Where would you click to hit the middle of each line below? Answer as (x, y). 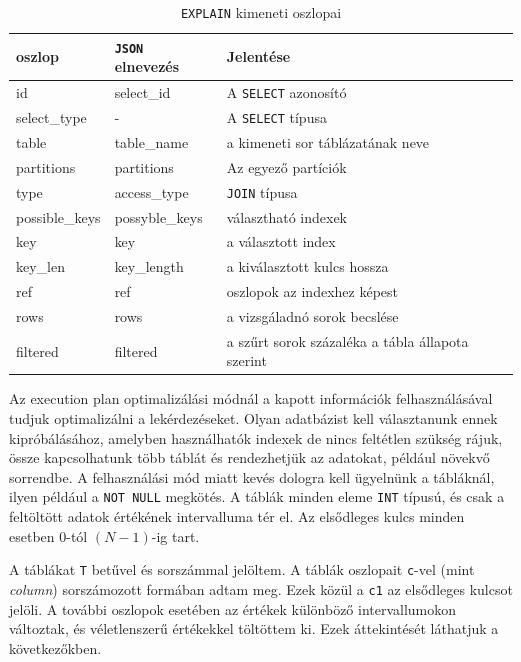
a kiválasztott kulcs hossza (307, 266)
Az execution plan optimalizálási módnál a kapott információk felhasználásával (251, 398)
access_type (151, 191)
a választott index (281, 241)
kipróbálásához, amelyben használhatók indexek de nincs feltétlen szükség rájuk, (256, 437)
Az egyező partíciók (286, 166)
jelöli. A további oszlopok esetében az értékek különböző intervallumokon (233, 608)
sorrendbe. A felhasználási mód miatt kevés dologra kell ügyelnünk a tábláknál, (252, 476)
